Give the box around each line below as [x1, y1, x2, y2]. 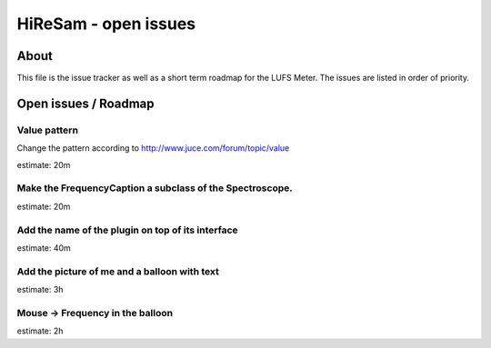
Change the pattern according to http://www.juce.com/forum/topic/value [16, 143, 290, 154]
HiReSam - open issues [16, 14, 196, 34]
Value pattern [16, 124, 79, 136]
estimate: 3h [16, 284, 64, 295]
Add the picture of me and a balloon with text [16, 264, 220, 277]
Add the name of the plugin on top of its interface [16, 224, 238, 236]
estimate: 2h [16, 325, 64, 336]
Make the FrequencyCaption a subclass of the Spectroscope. [16, 182, 293, 194]
